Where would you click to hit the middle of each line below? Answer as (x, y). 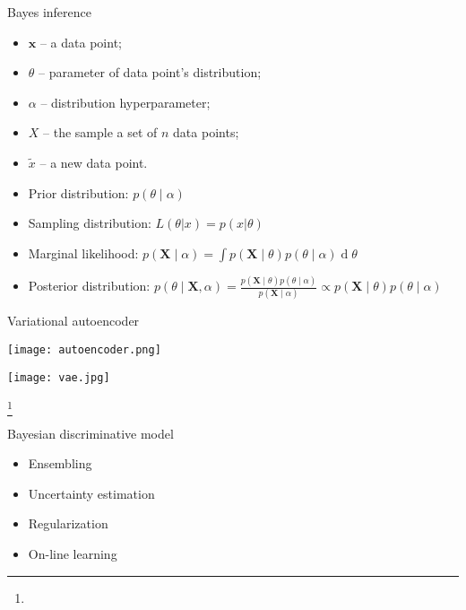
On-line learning (73, 553)
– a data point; (81, 42)
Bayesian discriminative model (91, 433)
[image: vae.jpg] (59, 377)
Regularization (68, 523)
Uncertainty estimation (91, 493)
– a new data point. (94, 162)
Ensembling (60, 463)
